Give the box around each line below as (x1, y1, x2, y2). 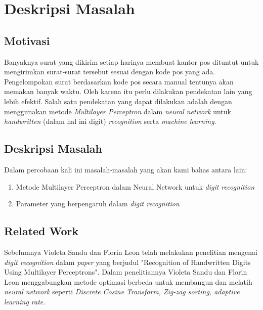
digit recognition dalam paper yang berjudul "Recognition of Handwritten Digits (4, 256, 251, 267)
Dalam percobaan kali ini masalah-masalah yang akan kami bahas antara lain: (4, 164, 247, 174)
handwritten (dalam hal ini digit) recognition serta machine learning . (4, 116, 216, 126)
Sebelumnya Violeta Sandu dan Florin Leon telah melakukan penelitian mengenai (4, 246, 257, 257)
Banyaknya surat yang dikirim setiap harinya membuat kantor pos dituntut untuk (4, 56, 259, 67)
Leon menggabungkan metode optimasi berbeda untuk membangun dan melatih (4, 276, 252, 287)
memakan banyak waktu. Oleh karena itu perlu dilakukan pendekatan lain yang (4, 86, 252, 97)
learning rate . (4, 296, 46, 306)
